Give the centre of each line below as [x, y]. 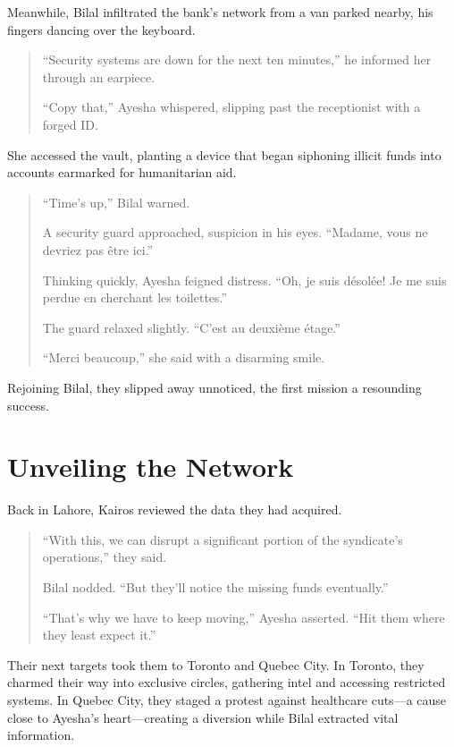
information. [41, 735]
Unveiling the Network [151, 467]
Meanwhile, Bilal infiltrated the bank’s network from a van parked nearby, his [220, 12]
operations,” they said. [105, 557]
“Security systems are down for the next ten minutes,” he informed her [237, 59]
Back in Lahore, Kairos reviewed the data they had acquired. [175, 509]
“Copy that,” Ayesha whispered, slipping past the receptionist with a [231, 107]
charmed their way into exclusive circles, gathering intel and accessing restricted [227, 682]
